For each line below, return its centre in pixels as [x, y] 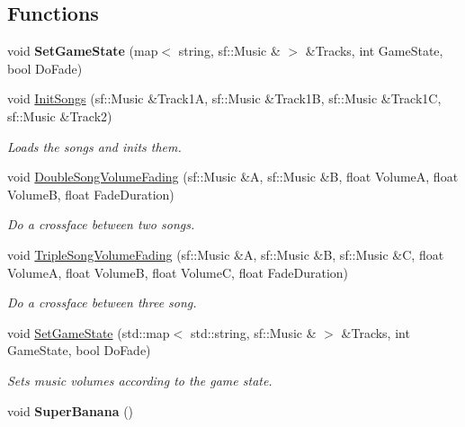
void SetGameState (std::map [89, 332]
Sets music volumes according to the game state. [140, 380]
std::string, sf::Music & [253, 332]
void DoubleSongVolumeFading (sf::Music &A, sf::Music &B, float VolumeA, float [233, 177]
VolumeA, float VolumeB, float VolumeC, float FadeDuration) [178, 272]
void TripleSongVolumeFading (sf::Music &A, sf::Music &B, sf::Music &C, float [226, 254]
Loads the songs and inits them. [94, 146]
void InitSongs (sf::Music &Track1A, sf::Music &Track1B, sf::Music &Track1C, [224, 98]
